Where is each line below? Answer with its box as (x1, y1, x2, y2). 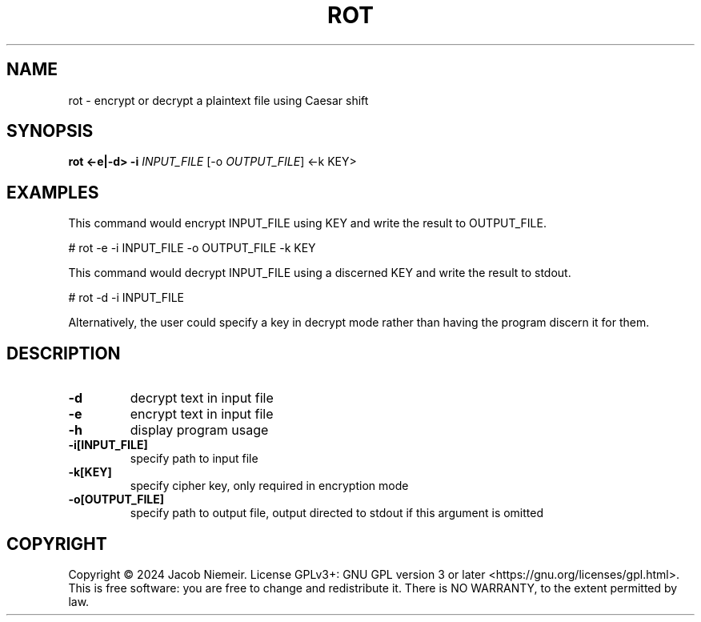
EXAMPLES (6, 182, 99, 203)
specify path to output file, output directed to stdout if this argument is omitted (130, 506, 544, 520)
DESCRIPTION (6, 343, 121, 363)
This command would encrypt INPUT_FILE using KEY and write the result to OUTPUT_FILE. (68, 216, 547, 231)
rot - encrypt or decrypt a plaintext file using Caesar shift (68, 93, 369, 107)
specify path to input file (130, 451, 258, 466)
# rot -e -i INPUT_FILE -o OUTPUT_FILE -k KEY (68, 241, 316, 255)
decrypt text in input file (130, 390, 274, 407)
